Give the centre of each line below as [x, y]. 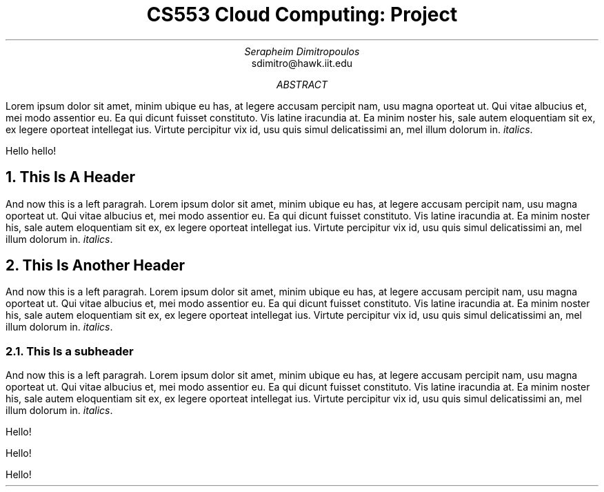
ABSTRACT [302, 84]
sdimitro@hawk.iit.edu [302, 63]
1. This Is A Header [71, 177]
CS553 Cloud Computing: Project [302, 14]
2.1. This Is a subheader [70, 351]
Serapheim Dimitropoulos [302, 51]
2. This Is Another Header [95, 266]
